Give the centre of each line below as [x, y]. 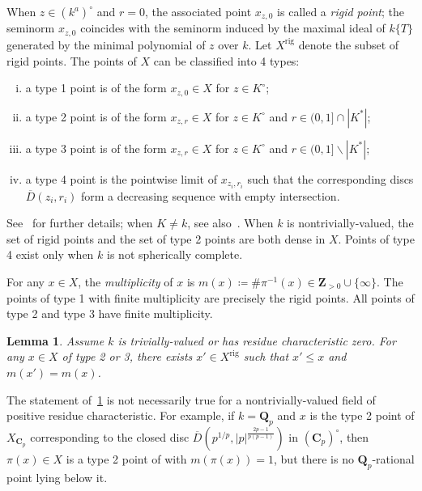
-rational [393, 458]
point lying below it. [57, 477]
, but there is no [314, 458]
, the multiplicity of [126, 282]
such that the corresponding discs [330, 178]
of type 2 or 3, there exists [127, 356]
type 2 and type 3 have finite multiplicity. [110, 313]
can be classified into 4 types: [226, 60]
